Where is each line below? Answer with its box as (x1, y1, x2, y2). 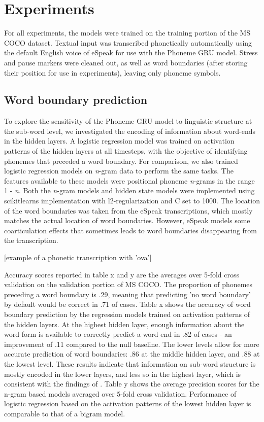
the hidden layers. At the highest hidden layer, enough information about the (4, 319, 245, 329)
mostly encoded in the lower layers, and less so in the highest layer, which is (4, 368, 241, 379)
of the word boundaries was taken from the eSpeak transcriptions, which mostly (4, 205, 253, 216)
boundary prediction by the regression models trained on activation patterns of (4, 308, 250, 319)
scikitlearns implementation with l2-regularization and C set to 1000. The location (4, 195, 260, 206)
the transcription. (4, 235, 58, 245)
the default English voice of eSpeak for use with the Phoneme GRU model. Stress (4, 47, 258, 58)
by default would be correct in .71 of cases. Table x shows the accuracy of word (4, 299, 251, 309)
